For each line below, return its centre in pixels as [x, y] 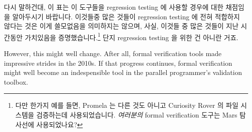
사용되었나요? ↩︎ [60, 124]
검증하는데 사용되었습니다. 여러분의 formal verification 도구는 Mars [137, 115]
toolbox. [16, 81]
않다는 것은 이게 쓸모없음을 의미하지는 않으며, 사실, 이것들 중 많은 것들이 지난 [121, 26]
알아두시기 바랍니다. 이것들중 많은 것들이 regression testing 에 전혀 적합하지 [126, 16]
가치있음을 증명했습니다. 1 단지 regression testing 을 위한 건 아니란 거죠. [132, 36]
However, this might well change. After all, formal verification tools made [113, 53]
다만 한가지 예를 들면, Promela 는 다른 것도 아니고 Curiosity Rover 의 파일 [127, 105]
